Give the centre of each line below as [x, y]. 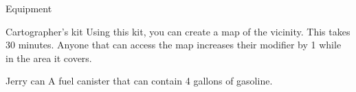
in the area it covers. [49, 58]
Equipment [29, 8]
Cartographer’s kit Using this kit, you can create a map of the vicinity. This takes [178, 31]
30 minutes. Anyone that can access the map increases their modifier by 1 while [174, 45]
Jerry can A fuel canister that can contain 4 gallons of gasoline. [139, 81]
